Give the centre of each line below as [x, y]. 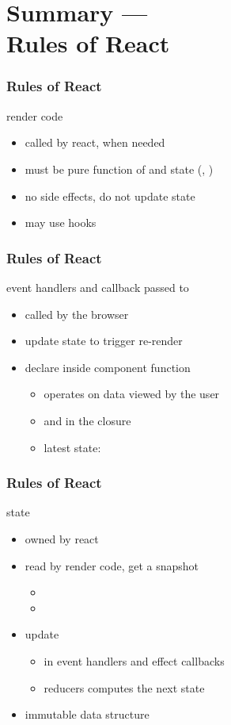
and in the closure [87, 420]
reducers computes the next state [124, 687]
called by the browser [77, 314]
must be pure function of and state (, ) [119, 169]
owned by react [62, 538]
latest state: [72, 447]
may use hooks [61, 222]
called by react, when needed [95, 142]
